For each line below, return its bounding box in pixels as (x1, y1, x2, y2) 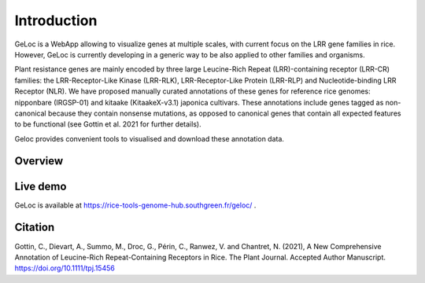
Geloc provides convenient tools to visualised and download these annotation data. (14, 134, 285, 143)
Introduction (14, 12, 98, 29)
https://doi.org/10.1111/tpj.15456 (14, 263, 116, 273)
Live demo (14, 179, 67, 193)
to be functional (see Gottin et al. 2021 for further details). (14, 119, 201, 129)
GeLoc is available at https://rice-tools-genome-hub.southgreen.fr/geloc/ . (14, 200, 257, 210)
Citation (14, 221, 55, 234)
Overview (14, 154, 64, 168)
